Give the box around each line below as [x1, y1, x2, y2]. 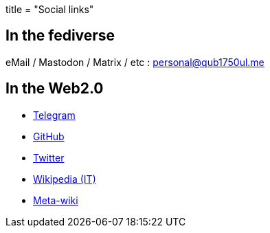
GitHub [33, 130, 65, 142]
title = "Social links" [5, 3, 94, 15]
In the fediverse [5, 27, 115, 45]
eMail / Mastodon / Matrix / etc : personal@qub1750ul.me [5, 56, 265, 68]
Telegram [33, 109, 76, 121]
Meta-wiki [33, 194, 78, 206]
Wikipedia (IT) [33, 173, 96, 185]
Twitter [33, 151, 65, 164]
